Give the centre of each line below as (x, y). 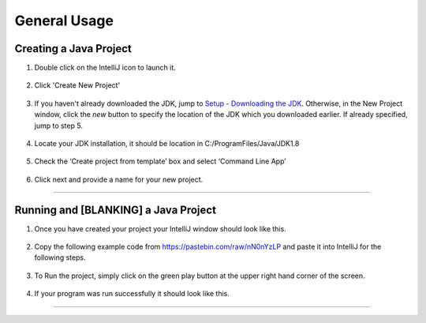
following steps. (60, 257)
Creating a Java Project (73, 49)
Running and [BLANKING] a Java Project (116, 210)
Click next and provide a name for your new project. (119, 179)
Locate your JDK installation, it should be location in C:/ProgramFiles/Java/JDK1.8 (167, 144)
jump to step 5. (58, 126)
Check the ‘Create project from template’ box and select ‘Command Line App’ (161, 161)
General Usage (64, 21)
